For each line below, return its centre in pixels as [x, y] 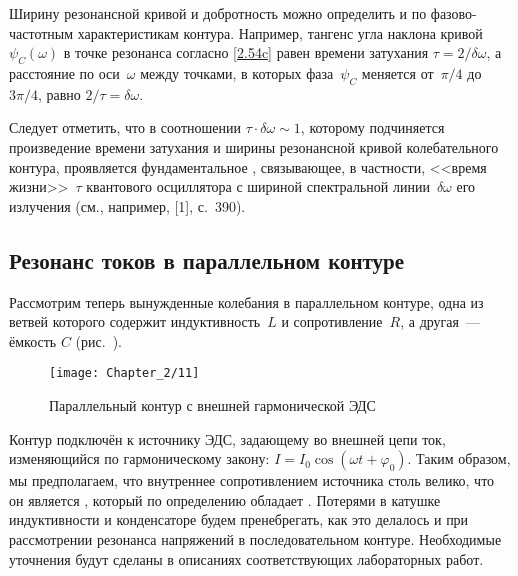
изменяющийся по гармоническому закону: [139, 458]
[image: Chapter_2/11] [124, 373]
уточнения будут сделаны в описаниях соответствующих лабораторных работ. [246, 558]
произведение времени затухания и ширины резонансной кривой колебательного [254, 146]
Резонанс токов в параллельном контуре [207, 259]
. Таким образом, [459, 458]
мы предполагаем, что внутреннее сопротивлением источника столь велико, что [252, 480]
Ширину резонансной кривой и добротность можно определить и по [218, 13]
